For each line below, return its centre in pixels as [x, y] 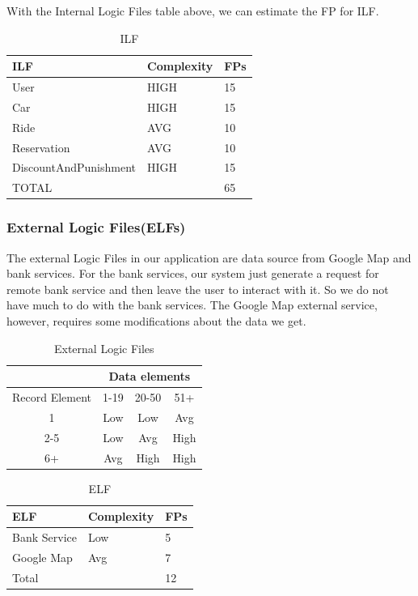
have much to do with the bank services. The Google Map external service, [192, 305]
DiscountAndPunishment [74, 167]
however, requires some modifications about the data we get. [156, 320]
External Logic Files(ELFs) [96, 227]
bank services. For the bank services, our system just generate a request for [193, 273]
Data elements [150, 376]
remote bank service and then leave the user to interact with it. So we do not [198, 289]
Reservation [41, 147]
